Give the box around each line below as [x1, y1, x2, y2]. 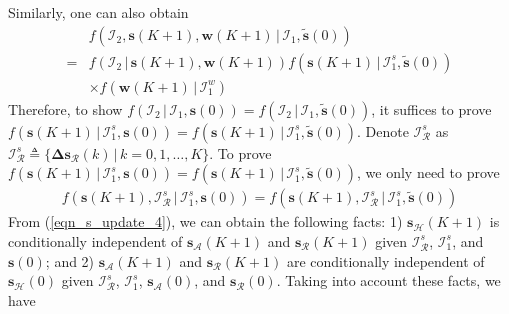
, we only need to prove [357, 162, 500, 183]
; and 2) [45, 250, 95, 271]
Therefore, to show [8, 98, 123, 119]
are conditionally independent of [286, 250, 485, 271]
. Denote [357, 120, 409, 141]
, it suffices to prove [371, 98, 492, 119]
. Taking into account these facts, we [276, 270, 501, 291]
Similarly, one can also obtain [8, 2, 189, 22]
